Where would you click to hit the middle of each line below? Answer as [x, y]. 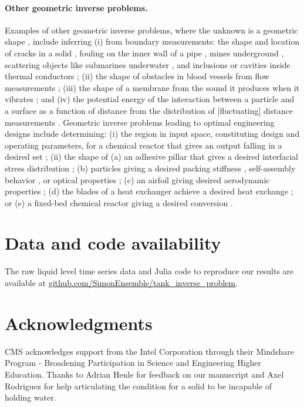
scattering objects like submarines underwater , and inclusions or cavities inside [148, 64]
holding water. [31, 397]
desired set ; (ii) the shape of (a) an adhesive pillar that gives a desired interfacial [151, 157]
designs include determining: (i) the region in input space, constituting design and [152, 134]
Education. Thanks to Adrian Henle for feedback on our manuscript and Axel [144, 374]
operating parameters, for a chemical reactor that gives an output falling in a [143, 145]
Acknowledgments [79, 323]
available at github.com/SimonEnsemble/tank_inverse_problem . [121, 283]
